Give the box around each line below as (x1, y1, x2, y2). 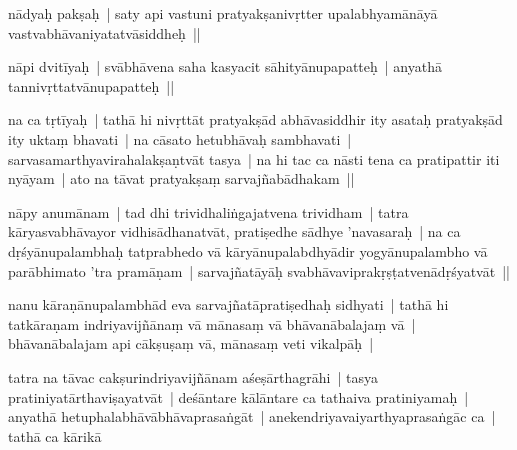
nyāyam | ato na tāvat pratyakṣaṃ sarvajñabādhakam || (8, 168, 355, 189)
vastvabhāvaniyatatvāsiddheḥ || (8, 22, 201, 43)
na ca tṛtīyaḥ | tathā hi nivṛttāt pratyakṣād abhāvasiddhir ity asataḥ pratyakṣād (8, 109, 503, 130)
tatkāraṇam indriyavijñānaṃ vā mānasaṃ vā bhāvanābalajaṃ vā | (8, 313, 416, 334)
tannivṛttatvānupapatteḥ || (8, 75, 175, 96)
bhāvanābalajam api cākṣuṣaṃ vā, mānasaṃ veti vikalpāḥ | (8, 333, 374, 354)
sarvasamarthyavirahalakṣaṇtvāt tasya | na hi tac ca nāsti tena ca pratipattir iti (8, 148, 500, 169)
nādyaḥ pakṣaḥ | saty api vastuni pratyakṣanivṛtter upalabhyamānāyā (8, 3, 438, 23)
